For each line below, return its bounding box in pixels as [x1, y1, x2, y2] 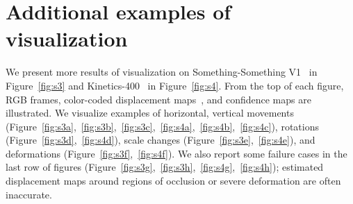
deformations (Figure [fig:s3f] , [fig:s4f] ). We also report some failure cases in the [6, 146, 347, 160]
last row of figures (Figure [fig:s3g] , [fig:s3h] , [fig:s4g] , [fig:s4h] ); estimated [6, 160, 324, 174]
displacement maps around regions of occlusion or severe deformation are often [6, 173, 341, 188]
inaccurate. [6, 187, 52, 201]
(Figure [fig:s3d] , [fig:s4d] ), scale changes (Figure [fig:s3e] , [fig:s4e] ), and [6, 133, 315, 147]
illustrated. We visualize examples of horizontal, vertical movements [6, 105, 294, 120]
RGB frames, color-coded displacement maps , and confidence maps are [6, 92, 311, 106]
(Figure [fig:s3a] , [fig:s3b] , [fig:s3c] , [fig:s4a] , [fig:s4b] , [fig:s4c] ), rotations [6, 119, 319, 133]
